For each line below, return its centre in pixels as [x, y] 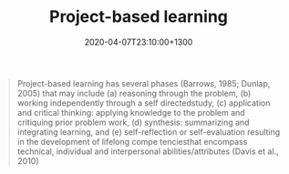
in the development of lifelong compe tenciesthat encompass [132, 141]
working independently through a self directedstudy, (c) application [144, 103]
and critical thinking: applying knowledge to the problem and [131, 112]
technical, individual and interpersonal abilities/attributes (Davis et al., [148, 151]
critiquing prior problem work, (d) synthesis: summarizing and [133, 122]
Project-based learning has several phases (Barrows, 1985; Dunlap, [144, 83]
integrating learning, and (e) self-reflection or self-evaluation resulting [149, 132]
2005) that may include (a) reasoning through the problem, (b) [134, 93]
